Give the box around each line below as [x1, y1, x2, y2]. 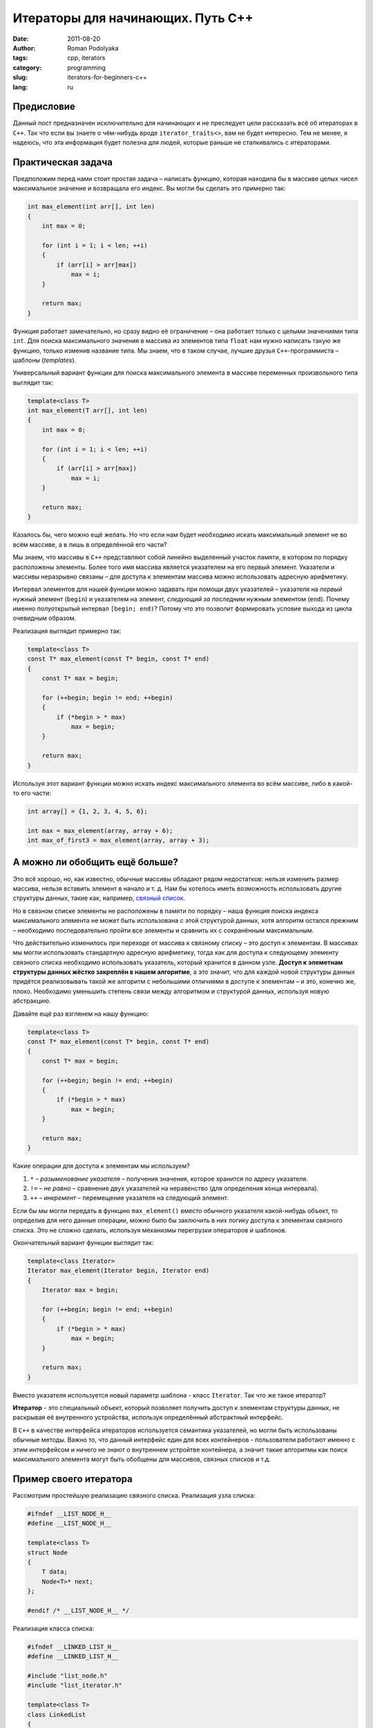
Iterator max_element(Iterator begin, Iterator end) [27, 1267, 210, 1275]
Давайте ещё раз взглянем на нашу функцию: [12, 1009, 149, 1017]
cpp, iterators [67, 54, 106, 62]
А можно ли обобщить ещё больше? [12, 856, 179, 868]
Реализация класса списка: [12, 1624, 95, 1633]
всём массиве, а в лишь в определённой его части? [12, 540, 167, 549]
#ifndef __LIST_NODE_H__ [27, 1510, 112, 1517]
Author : [12, 44, 36, 52]
